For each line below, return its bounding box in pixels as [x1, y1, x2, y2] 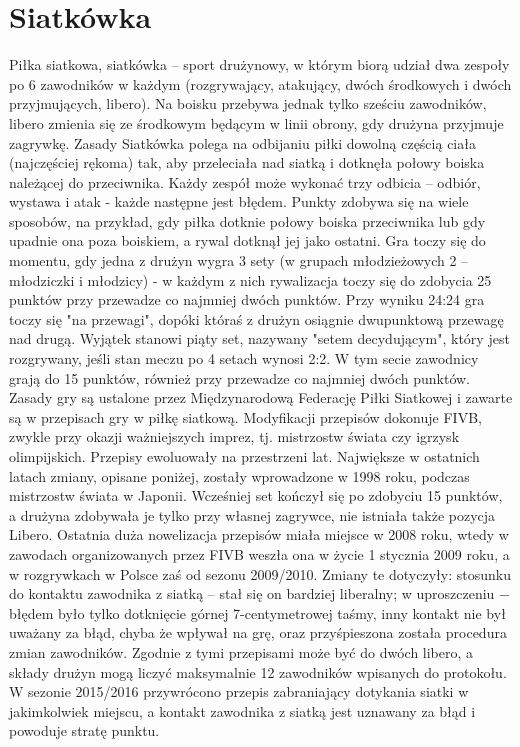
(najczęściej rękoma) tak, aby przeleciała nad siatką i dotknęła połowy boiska [9, 152, 485, 173]
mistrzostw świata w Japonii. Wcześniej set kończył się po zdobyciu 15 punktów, [9, 485, 503, 506]
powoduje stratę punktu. [9, 720, 160, 741]
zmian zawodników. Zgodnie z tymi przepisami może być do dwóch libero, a [9, 641, 474, 662]
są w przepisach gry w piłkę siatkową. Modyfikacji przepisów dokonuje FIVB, [9, 406, 482, 427]
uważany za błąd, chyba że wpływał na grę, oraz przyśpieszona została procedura [9, 622, 507, 643]
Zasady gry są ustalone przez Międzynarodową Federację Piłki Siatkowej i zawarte [9, 387, 513, 408]
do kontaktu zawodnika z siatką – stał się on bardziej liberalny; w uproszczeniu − [9, 583, 510, 604]
